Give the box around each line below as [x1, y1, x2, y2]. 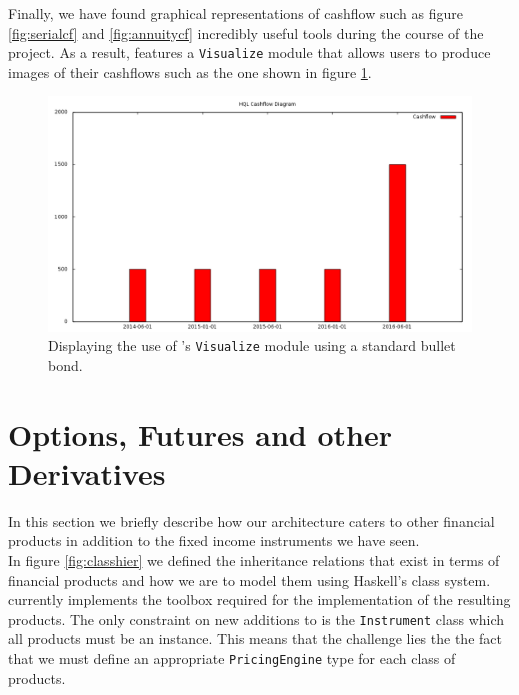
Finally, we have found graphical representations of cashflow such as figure [8, 3, 463, 23]
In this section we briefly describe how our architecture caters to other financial [8, 510, 495, 531]
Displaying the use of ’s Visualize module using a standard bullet [48, 335, 456, 356]
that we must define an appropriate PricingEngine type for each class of [8, 648, 456, 668]
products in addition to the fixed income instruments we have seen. [8, 530, 420, 551]
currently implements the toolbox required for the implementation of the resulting [8, 589, 511, 610]
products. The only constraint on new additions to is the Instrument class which [8, 608, 505, 629]
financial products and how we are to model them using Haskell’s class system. [8, 569, 491, 590]
